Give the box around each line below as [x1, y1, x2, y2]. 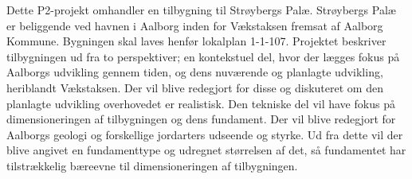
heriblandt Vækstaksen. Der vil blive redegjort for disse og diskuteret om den [6, 79, 383, 95]
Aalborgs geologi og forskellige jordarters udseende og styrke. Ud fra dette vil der [6, 126, 403, 142]
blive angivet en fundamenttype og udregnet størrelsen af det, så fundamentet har [6, 142, 406, 158]
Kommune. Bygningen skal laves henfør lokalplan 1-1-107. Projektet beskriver [6, 33, 386, 49]
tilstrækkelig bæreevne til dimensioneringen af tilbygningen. [6, 157, 298, 173]
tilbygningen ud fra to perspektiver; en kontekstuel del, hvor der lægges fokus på [6, 48, 400, 64]
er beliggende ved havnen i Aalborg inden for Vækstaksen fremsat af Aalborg [6, 17, 383, 33]
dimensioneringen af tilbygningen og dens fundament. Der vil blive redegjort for [6, 111, 396, 127]
